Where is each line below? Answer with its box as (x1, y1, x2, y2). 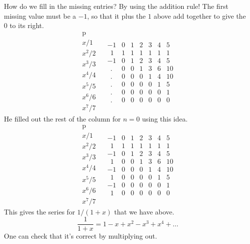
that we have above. (114, 206, 174, 216)
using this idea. (142, 113, 188, 123)
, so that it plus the (87, 10, 146, 21)
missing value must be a (4, 10, 76, 21)
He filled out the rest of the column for (4, 113, 121, 123)
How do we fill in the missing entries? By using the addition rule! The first (4, 1, 228, 11)
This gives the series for (4, 206, 75, 216)
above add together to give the (153, 10, 246, 21)
